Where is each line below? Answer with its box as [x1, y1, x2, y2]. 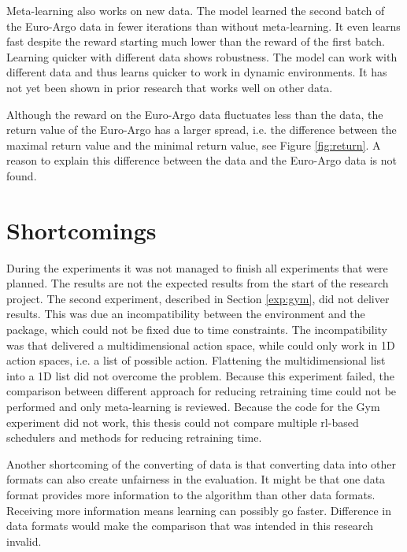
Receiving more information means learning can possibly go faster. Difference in [6, 502, 391, 518]
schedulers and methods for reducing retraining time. [6, 429, 262, 446]
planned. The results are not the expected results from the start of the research [6, 275, 389, 291]
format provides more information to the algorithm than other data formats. [6, 486, 376, 502]
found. [6, 167, 37, 183]
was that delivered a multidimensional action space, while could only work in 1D [6, 336, 395, 353]
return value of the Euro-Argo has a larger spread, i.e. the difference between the [6, 121, 397, 138]
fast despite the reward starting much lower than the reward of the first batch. [6, 33, 385, 50]
